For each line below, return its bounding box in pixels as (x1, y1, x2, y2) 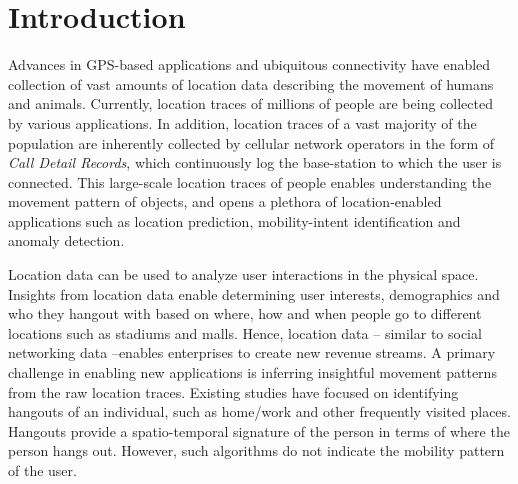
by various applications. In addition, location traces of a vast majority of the (8, 112, 477, 133)
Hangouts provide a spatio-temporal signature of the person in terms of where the (8, 420, 510, 441)
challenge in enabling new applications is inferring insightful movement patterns (8, 362, 497, 383)
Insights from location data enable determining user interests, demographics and (8, 283, 500, 304)
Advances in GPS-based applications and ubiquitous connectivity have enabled (8, 54, 491, 75)
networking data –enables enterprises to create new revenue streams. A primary (8, 342, 496, 363)
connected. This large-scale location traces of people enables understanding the (8, 171, 492, 192)
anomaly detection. (8, 230, 125, 251)
